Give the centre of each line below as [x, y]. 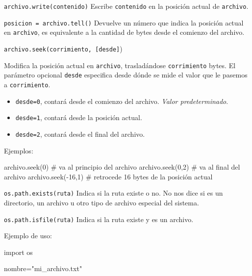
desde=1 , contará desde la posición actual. [79, 117]
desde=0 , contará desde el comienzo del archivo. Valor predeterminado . [122, 101]
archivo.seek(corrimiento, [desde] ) [63, 48]
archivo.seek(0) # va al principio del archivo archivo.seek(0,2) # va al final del [122, 167]
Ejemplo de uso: [28, 236]
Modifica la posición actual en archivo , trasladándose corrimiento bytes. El [120, 65]
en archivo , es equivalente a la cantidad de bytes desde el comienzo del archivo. [124, 32]
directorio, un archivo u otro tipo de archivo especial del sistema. [101, 202]
